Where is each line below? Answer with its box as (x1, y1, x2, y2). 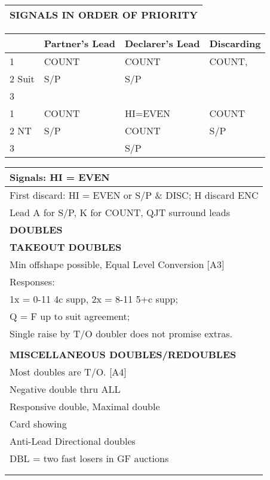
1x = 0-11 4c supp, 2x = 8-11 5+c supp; (10, 292, 178, 306)
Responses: (10, 275, 55, 288)
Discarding (209, 36, 261, 50)
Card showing (10, 417, 67, 430)
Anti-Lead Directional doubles (10, 434, 136, 448)
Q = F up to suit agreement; (10, 309, 130, 323)
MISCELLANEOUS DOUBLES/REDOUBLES (10, 347, 237, 361)
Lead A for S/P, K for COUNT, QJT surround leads (10, 205, 231, 219)
